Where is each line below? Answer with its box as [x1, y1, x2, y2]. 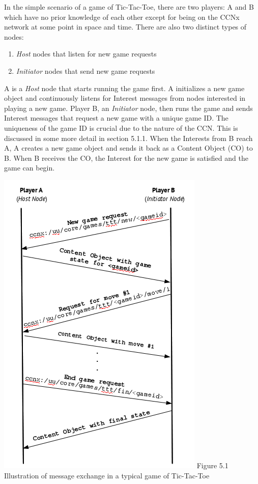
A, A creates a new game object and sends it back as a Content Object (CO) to [4, 143, 253, 153]
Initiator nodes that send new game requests [16, 65, 155, 76]
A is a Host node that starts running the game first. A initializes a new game [4, 82, 245, 93]
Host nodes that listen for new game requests [16, 48, 157, 59]
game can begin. [4, 162, 55, 173]
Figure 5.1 [196, 460, 228, 470]
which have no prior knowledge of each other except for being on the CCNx [4, 11, 240, 22]
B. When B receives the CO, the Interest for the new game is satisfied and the [4, 152, 248, 163]
